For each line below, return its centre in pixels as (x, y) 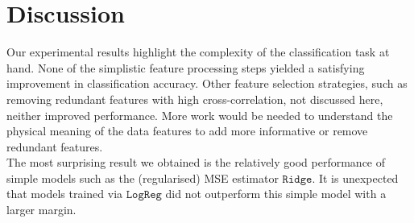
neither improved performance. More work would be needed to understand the (200, 115)
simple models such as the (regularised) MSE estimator (143, 178)
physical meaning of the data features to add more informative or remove (187, 131)
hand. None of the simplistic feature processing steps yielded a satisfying (186, 67)
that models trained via (65, 194)
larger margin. (41, 210)
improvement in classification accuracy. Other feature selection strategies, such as (207, 83)
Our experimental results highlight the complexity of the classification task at (198, 52)
